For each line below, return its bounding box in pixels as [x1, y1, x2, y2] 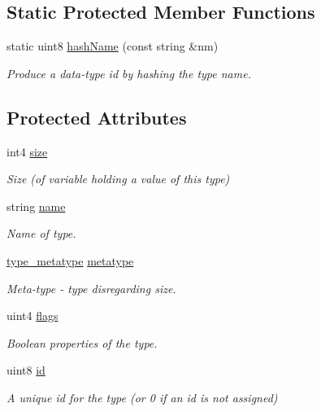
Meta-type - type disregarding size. [7, 279, 176, 296]
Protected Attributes [7, 104, 187, 129]
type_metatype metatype [7, 252, 134, 269]
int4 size [7, 142, 48, 160]
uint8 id [7, 362, 46, 379]
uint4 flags [7, 307, 59, 324]
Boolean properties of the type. [7, 334, 158, 351]
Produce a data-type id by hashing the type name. [7, 64, 251, 81]
